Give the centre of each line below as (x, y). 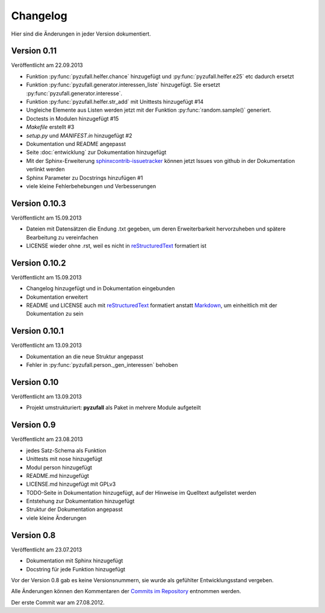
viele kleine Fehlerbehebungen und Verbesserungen (91, 186)
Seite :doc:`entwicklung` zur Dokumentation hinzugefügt (96, 152)
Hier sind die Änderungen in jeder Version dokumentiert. (81, 34)
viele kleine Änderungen (56, 518)
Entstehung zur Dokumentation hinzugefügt (80, 501)
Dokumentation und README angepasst (76, 144)
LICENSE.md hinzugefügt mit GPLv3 (71, 484)
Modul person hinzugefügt (59, 467)
